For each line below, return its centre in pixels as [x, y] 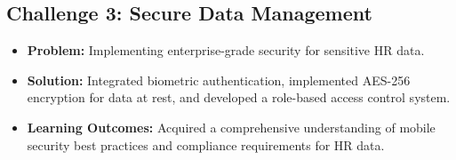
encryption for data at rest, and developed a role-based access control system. [239, 97]
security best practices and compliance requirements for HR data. [206, 144]
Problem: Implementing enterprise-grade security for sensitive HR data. [226, 50]
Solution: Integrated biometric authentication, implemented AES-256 [219, 80]
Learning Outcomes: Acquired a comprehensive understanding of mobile [231, 127]
